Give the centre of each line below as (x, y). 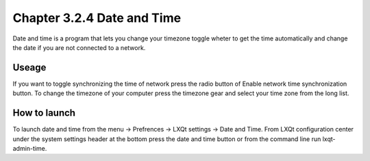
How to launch (44, 113)
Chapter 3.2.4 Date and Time (97, 18)
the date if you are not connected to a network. (79, 47)
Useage (29, 67)
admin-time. (30, 148)
